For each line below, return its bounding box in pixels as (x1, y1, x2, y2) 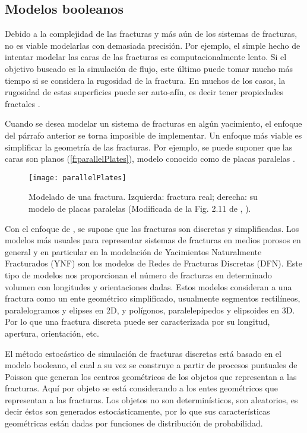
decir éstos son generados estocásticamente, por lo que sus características (5, 405, 270, 418)
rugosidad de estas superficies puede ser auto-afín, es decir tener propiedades (5, 86, 284, 98)
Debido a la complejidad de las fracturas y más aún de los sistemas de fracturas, (5, 27, 297, 40)
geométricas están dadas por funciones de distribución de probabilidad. (5, 417, 263, 429)
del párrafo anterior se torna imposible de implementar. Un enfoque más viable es (5, 128, 302, 141)
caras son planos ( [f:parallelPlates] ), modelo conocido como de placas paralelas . (5, 152, 295, 165)
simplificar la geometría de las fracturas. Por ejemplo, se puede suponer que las (5, 140, 293, 153)
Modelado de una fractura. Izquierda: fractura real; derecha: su (29, 190, 258, 203)
